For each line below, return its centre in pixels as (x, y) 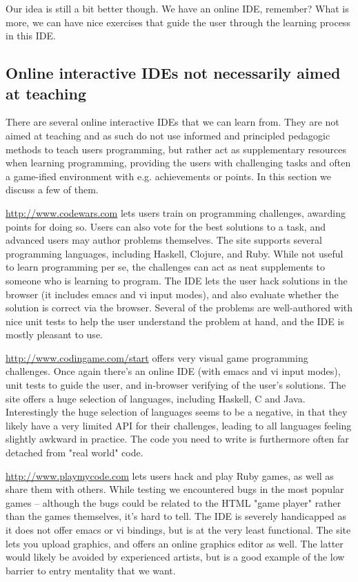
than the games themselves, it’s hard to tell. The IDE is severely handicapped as (176, 516)
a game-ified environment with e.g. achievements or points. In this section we (169, 176)
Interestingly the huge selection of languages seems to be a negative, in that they (177, 412)
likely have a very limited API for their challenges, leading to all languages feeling (179, 425)
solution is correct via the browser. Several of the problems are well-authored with (179, 308)
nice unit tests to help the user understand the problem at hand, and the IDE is (175, 321)
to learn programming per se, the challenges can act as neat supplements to (165, 267)
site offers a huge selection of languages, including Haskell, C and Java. (156, 398)
